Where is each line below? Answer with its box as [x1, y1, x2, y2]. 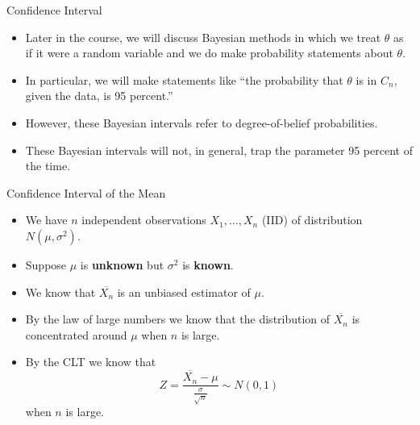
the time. [25, 157, 71, 174]
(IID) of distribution [261, 211, 363, 228]
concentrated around [25, 326, 127, 343]
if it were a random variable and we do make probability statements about [25, 44, 393, 61]
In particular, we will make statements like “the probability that [25, 71, 343, 88]
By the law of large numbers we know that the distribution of [25, 310, 331, 327]
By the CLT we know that [25, 353, 156, 370]
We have [25, 211, 68, 228]
